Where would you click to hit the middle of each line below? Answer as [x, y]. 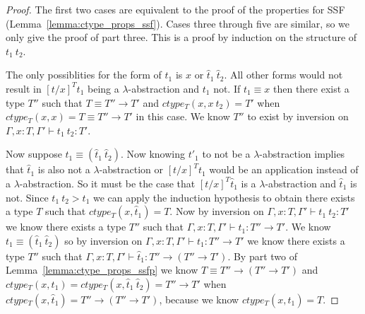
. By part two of [263, 256]
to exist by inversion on [298, 116]
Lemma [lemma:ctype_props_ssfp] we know [102, 270]
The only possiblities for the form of [84, 75]
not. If [227, 88]
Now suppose [34, 154]
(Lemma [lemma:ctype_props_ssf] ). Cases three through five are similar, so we [178, 23]
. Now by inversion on [217, 211]
